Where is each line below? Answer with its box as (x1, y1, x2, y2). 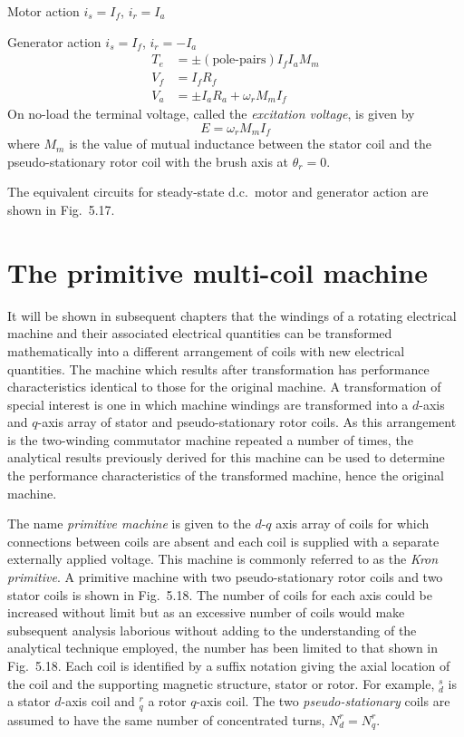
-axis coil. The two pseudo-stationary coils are (196, 692, 450, 711)
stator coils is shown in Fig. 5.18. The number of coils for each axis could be (7, 585, 432, 604)
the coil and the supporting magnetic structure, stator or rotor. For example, (7, 674, 435, 693)
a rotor (148, 692, 187, 711)
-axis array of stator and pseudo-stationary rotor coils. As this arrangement (37, 412, 457, 432)
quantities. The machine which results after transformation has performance (7, 359, 430, 378)
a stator (7, 692, 51, 711)
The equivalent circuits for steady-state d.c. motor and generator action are (7, 182, 429, 201)
